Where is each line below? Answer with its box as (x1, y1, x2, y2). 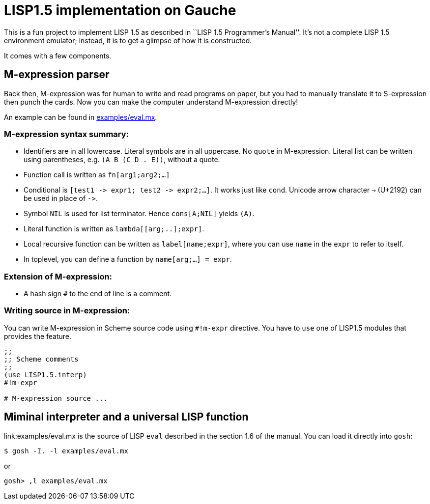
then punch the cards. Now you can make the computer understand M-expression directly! (4, 97, 298, 106)
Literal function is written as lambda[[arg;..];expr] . (24, 224, 204, 233)
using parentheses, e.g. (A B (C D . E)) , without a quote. (24, 155, 220, 164)
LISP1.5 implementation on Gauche (4, 2, 236, 19)
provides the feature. (4, 332, 72, 340)
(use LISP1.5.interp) (4, 370, 87, 379)
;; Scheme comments (4, 355, 79, 363)
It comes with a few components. (4, 51, 112, 60)
